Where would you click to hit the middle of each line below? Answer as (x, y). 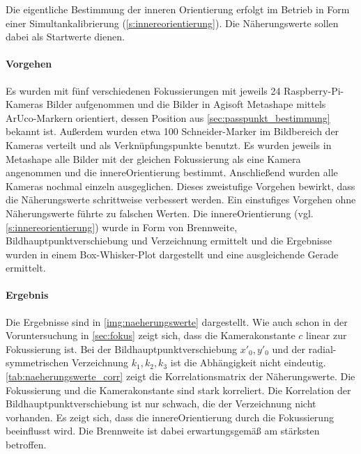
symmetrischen (37, 362)
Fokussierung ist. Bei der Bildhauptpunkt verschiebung (122, 349)
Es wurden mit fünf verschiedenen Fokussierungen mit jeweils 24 (143, 90)
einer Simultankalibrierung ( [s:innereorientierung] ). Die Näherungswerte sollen (172, 23)
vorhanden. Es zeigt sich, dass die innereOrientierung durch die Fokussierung (170, 417)
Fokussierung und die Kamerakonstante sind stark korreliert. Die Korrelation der (178, 390)
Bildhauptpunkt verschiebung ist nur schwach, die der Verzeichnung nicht (161, 404)
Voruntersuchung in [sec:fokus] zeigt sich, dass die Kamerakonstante (151, 335)
